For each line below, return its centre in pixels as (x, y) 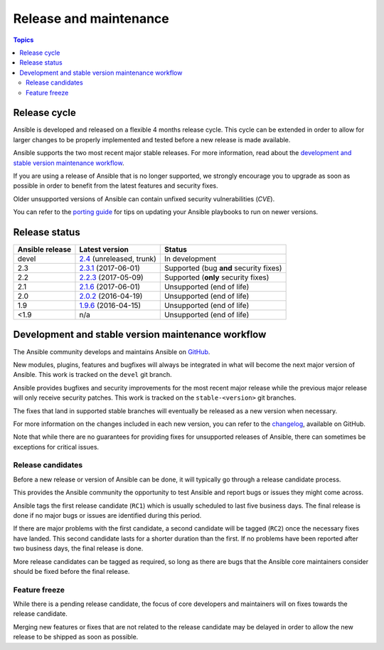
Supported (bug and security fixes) (223, 268)
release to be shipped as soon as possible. (76, 637)
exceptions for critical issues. (56, 447)
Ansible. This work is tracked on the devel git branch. (92, 375)
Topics (23, 40)
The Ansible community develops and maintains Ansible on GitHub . (112, 351)
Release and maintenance (91, 18)
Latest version (104, 250)
